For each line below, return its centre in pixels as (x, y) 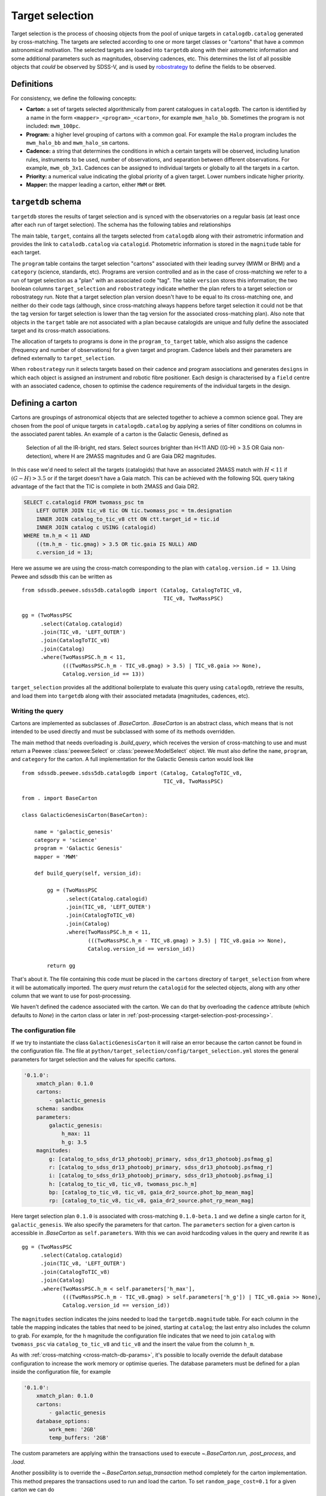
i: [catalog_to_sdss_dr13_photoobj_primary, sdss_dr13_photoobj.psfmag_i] (161, 1176)
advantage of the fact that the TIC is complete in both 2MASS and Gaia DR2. (105, 486)
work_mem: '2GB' (73, 1430)
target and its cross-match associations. (61, 330)
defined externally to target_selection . (63, 358)
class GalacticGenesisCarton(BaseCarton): (85, 815)
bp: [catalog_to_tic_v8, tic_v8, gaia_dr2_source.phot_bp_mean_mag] (151, 1193)
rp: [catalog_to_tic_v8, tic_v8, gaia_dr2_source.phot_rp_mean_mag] (151, 1201)
